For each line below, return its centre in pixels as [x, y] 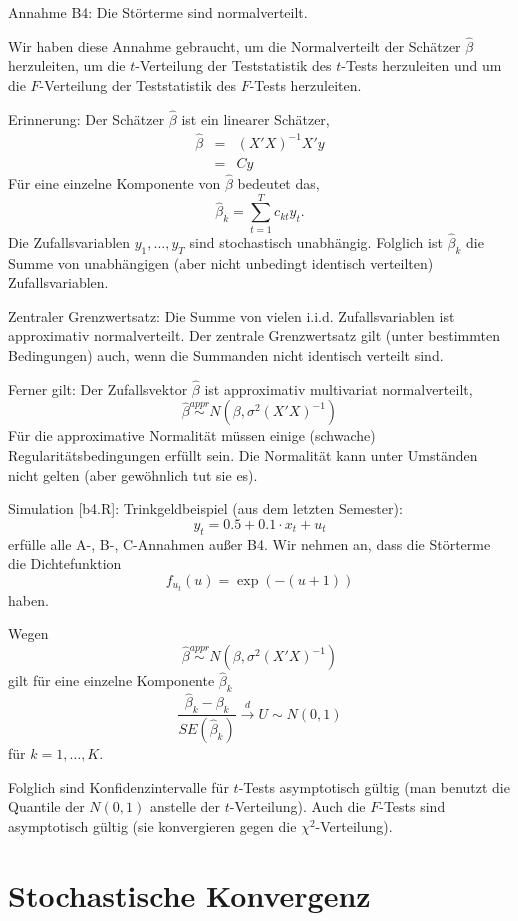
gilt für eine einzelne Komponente [111, 680]
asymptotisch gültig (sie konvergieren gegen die [152, 825]
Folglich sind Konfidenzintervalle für [118, 786]
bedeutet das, [278, 182]
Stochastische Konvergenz [189, 894]
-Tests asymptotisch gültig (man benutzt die [374, 786]
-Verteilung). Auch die [297, 806]
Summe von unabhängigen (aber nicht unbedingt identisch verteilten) [221, 262]
